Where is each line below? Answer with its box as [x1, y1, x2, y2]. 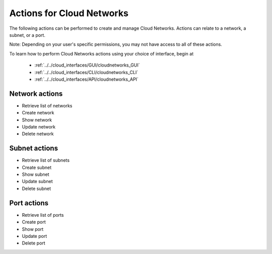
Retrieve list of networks [22, 102, 73, 108]
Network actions [9, 89, 63, 98]
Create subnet [22, 164, 52, 170]
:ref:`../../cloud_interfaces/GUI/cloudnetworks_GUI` [34, 62, 140, 68]
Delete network [22, 131, 54, 137]
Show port [22, 226, 44, 232]
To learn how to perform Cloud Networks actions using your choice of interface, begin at [9, 50, 194, 56]
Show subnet [22, 171, 50, 177]
